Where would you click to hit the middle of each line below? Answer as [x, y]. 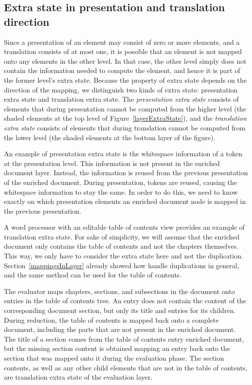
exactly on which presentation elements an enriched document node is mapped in [125, 201]
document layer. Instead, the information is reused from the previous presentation [126, 173]
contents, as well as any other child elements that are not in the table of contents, [126, 367]
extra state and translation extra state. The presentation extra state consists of [121, 99]
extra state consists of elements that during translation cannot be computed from [125, 127]
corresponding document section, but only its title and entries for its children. [120, 310]
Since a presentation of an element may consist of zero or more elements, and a [122, 42]
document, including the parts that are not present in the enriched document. [120, 329]
